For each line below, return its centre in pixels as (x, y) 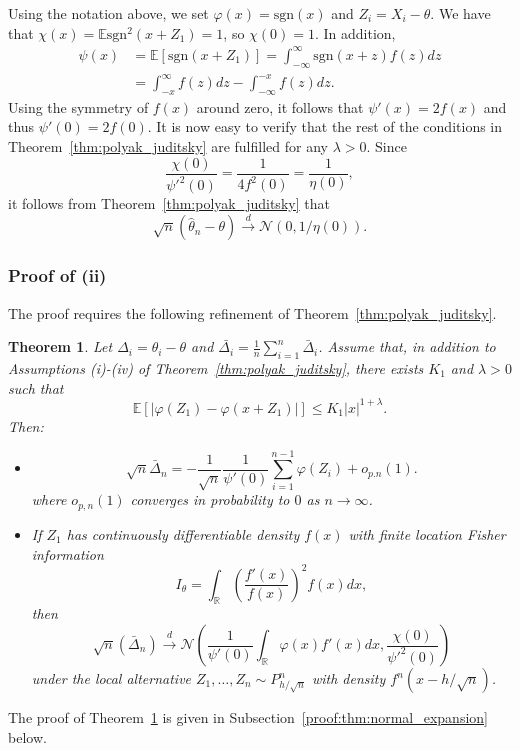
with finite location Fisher (427, 533)
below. (27, 736)
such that (36, 387)
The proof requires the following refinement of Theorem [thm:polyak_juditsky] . (252, 312)
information (67, 553)
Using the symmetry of (78, 106)
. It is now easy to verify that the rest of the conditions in (325, 126)
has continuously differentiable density (183, 533)
